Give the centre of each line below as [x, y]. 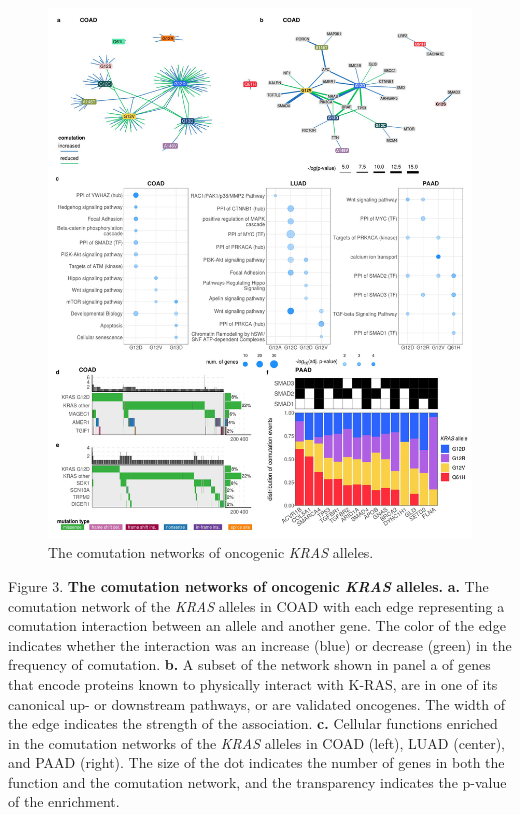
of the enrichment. [64, 801]
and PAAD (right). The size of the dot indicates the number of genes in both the [256, 762]
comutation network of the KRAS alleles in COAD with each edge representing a [256, 605]
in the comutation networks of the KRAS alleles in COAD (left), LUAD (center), [256, 742]
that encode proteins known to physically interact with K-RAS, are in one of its [253, 683]
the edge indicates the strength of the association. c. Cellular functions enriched [253, 723]
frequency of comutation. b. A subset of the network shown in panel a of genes [249, 664]
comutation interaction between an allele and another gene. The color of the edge [257, 625]
